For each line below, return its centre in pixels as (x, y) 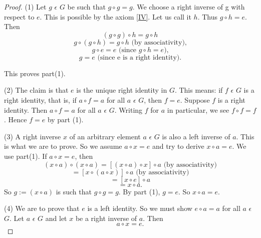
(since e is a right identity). (140, 57)
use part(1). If (26, 156)
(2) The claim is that (36, 90)
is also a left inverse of (196, 136)
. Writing (128, 109)
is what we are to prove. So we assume (63, 146)
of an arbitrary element (105, 136)
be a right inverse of (106, 218)
